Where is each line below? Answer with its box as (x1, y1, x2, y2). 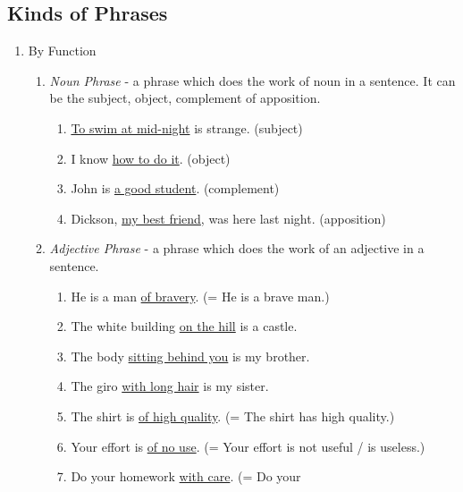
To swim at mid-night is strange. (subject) (71, 118, 303, 137)
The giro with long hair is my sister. (71, 377, 269, 395)
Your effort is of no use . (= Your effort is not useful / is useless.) (71, 437, 425, 455)
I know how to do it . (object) (71, 148, 231, 167)
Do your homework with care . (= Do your (71, 467, 301, 486)
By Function (28, 41, 97, 60)
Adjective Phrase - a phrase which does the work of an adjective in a (49, 239, 425, 258)
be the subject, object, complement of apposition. (49, 89, 321, 107)
